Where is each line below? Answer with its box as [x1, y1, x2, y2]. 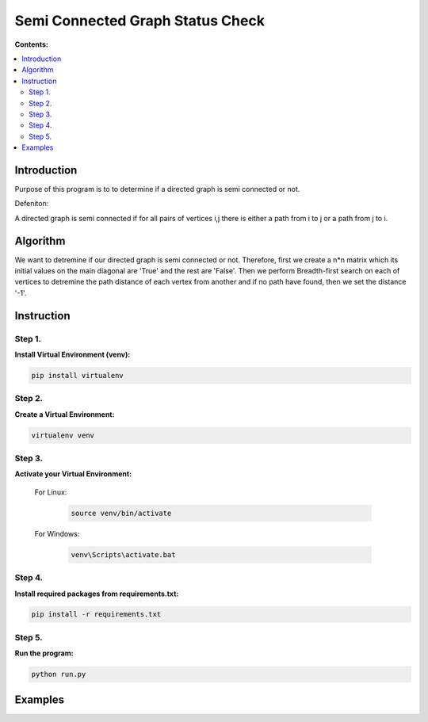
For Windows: [34, 529, 80, 538]
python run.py [31, 670, 86, 679]
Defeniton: [14, 199, 49, 208]
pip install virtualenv [31, 371, 124, 380]
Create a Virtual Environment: [14, 409, 115, 419]
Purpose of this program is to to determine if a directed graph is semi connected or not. [14, 184, 300, 193]
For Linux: [34, 487, 67, 497]
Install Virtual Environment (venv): [14, 350, 131, 359]
